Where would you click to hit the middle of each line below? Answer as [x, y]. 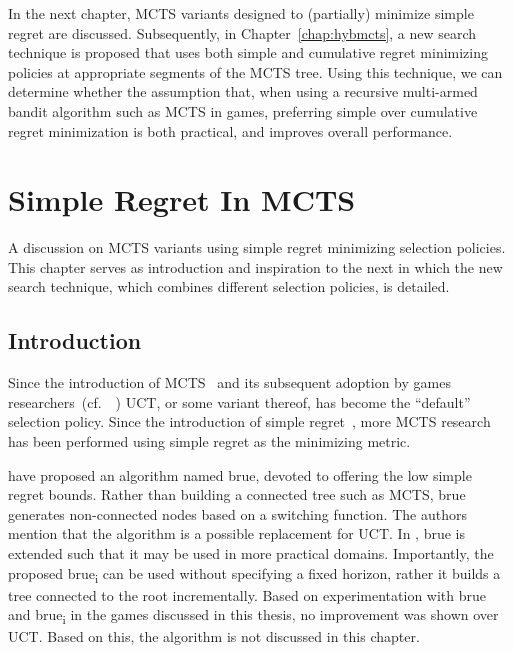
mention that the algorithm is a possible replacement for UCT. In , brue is [237, 533]
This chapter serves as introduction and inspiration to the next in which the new [255, 266]
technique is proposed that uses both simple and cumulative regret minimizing [248, 52]
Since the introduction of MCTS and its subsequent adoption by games [229, 382]
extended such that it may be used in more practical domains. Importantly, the [251, 553]
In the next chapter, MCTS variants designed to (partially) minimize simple [241, 13]
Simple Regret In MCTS [182, 199]
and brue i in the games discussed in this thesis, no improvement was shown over [253, 616]
